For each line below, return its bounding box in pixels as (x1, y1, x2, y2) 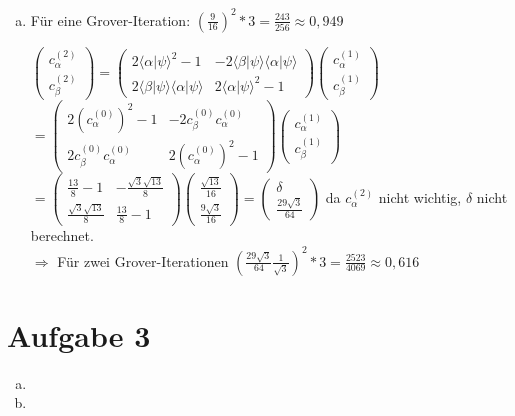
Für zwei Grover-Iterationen (57, 250, 229, 271)
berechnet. (30, 225, 94, 246)
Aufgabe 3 (7, 314, 151, 355)
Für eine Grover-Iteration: (30, 9, 191, 30)
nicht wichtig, (378, 187, 462, 208)
